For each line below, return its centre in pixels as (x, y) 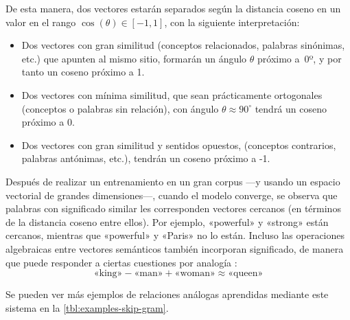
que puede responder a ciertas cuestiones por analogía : (121, 262)
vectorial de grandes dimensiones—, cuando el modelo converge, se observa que (172, 195)
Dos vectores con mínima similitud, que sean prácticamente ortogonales (172, 94)
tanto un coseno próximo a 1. (83, 72)
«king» (108, 274)
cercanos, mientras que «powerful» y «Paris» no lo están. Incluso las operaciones (175, 235)
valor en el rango (41, 22)
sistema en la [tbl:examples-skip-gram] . (87, 307)
